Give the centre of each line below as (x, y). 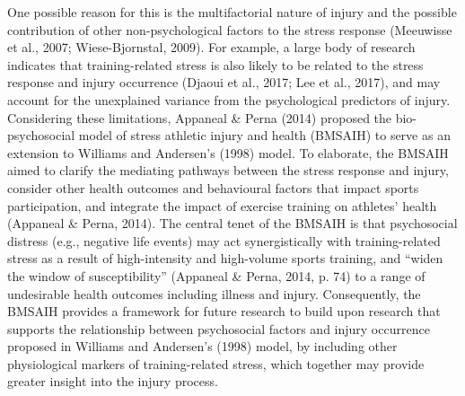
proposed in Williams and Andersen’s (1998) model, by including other (202, 346)
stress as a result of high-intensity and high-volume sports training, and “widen (225, 258)
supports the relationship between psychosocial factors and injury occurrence (219, 328)
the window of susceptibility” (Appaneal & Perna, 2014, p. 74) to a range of (216, 275)
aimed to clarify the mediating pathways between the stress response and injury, (228, 170)
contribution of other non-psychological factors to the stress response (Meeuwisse (230, 29)
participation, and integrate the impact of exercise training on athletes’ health (222, 205)
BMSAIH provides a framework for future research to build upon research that (224, 311)
